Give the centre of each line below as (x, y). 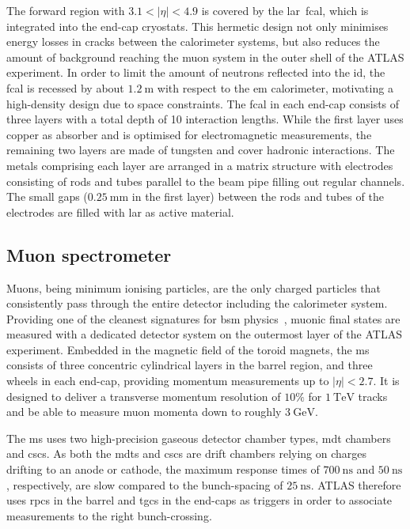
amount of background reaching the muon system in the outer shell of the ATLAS (205, 57)
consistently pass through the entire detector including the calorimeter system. (197, 303)
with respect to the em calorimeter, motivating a (275, 87)
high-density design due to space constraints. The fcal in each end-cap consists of (203, 103)
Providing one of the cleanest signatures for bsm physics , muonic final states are (203, 318)
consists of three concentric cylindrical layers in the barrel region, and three (190, 365)
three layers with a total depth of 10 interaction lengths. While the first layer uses (205, 119)
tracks (373, 396)
